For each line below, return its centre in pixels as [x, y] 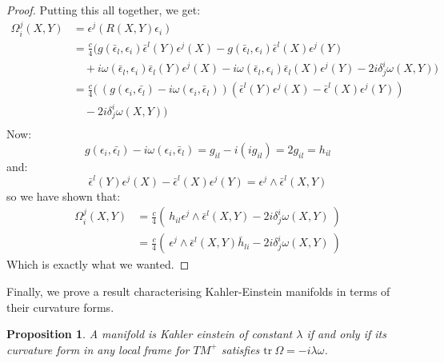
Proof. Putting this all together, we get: [104, 10]
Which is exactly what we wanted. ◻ [98, 264]
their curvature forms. [60, 307]
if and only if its [346, 334]
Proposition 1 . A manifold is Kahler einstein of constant [150, 334]
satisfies [240, 349]
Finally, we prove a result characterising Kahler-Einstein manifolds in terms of [198, 291]
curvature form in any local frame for [98, 349]
